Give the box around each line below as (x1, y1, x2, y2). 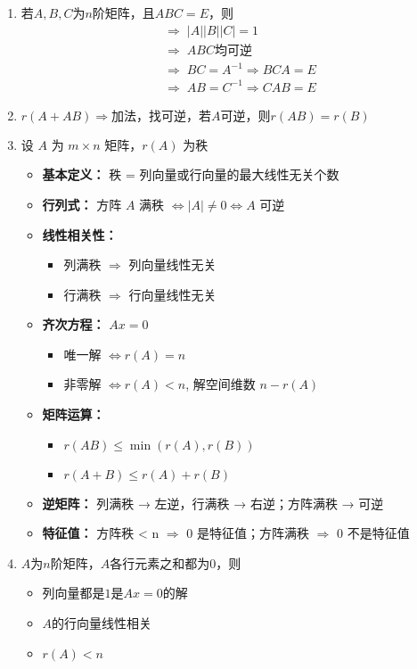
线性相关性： (42, 225, 118, 244)
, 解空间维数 (185, 375, 256, 393)
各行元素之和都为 (110, 553, 210, 572)
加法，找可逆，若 (111, 110, 212, 123)
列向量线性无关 (128, 255, 217, 274)
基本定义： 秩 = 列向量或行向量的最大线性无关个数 (42, 165, 339, 184)
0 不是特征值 (337, 524, 410, 542)
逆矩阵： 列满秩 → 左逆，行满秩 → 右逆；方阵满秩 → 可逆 (42, 493, 384, 512)
